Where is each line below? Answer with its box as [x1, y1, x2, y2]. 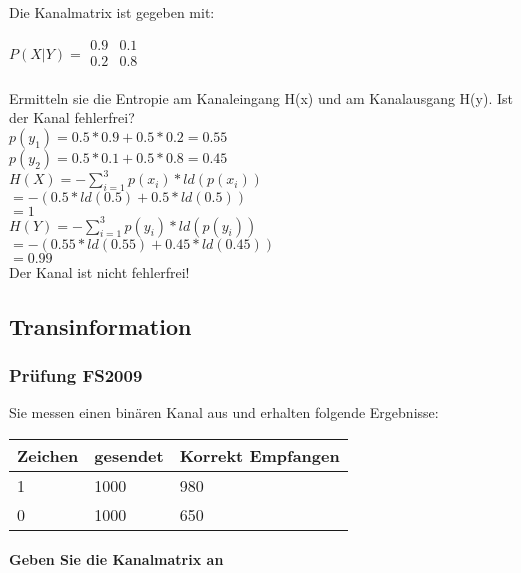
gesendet [94, 443, 164, 467]
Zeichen [17, 443, 79, 467]
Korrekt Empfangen [179, 443, 340, 467]
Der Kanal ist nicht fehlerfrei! [9, 261, 190, 282]
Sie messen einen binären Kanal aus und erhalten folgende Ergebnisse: [9, 402, 439, 423]
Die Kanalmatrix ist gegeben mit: [9, 2, 215, 22]
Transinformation [9, 310, 192, 341]
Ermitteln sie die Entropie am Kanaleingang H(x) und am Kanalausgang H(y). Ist [9, 87, 513, 108]
